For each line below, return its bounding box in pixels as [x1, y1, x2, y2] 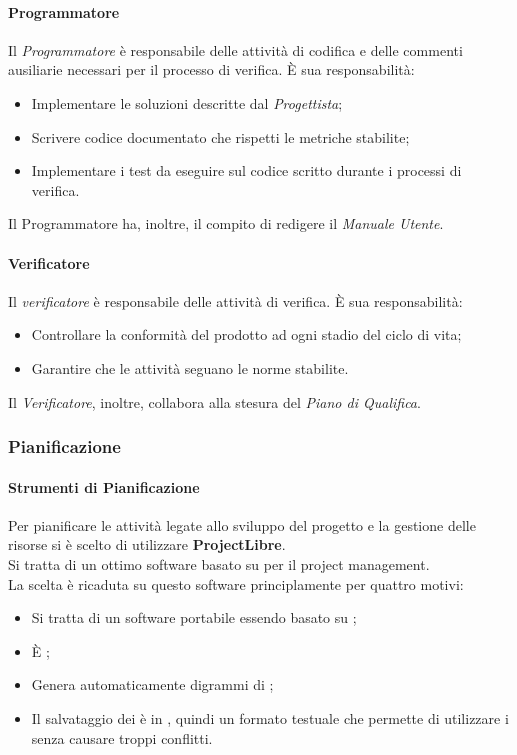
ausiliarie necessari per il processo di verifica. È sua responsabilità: [8, 59, 415, 80]
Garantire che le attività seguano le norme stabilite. [31, 357, 349, 378]
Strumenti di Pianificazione [8, 476, 200, 497]
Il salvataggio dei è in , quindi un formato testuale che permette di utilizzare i [31, 707, 509, 728]
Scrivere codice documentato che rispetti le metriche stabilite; [31, 126, 410, 147]
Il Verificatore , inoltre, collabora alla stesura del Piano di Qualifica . [8, 391, 421, 412]
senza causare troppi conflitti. [31, 727, 213, 748]
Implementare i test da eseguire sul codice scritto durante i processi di [31, 160, 462, 181]
